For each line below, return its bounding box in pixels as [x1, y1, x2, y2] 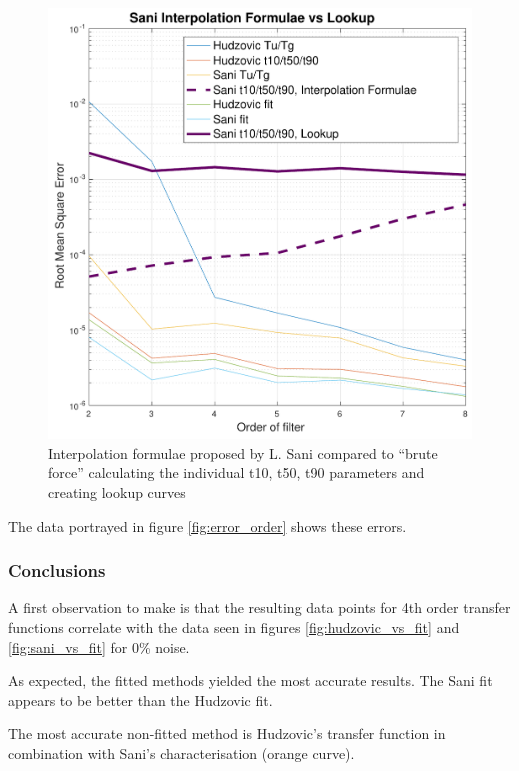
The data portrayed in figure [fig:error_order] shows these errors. [8, 515, 407, 536]
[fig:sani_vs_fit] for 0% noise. [8, 636, 190, 657]
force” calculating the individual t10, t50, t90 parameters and [48, 462, 425, 483]
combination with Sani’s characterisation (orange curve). [8, 742, 355, 763]
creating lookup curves [48, 481, 186, 502]
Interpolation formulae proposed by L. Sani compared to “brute [48, 442, 438, 463]
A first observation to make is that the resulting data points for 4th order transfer [8, 597, 511, 618]
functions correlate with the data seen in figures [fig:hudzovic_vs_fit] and [8, 616, 460, 637]
